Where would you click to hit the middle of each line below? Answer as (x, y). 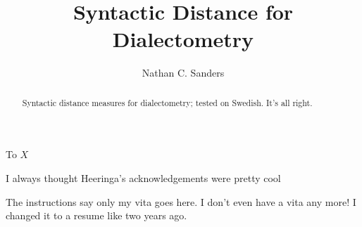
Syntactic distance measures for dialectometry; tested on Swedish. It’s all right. (167, 102)
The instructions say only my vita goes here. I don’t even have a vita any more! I (181, 201)
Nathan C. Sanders (183, 73)
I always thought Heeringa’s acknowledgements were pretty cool (143, 177)
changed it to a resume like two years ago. (96, 215)
